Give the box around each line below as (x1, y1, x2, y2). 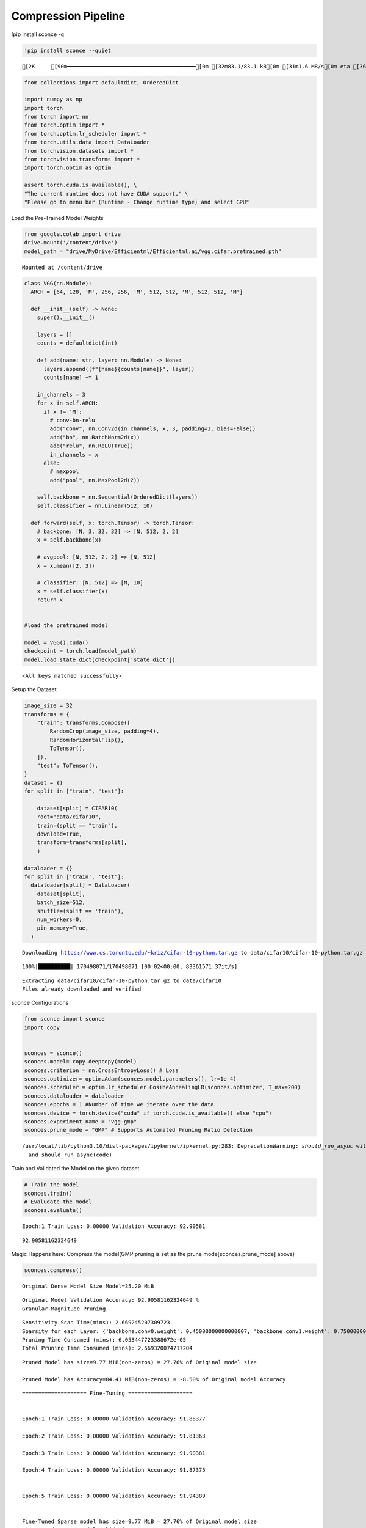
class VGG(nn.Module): (24, 280, 92, 287)
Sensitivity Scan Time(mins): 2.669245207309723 (22, 1319, 170, 1326)
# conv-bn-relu (49, 416, 96, 424)
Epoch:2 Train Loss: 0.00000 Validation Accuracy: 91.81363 (22, 1432, 206, 1439)
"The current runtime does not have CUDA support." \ (24, 190, 188, 197)
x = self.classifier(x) (37, 587, 108, 595)
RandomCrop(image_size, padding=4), (49, 728, 160, 735)
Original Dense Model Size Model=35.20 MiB (22, 1283, 154, 1290)
